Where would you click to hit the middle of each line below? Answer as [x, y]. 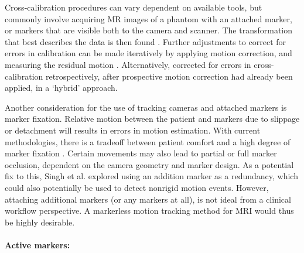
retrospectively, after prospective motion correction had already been [169, 76]
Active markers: [37, 245]
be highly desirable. [40, 222]
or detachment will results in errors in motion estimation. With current [133, 130]
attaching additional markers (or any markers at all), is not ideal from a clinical [148, 199]
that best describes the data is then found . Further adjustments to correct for [146, 41]
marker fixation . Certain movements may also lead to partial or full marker [141, 153]
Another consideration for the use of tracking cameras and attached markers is [146, 107]
